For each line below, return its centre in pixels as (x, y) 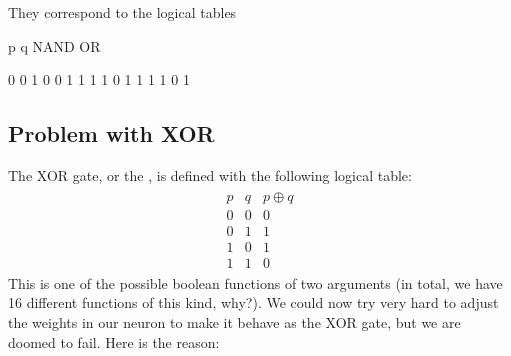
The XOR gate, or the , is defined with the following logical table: (210, 174)
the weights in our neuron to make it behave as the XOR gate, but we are (234, 321)
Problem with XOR (111, 133)
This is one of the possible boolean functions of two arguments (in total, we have (255, 282)
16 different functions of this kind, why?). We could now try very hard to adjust (253, 302)
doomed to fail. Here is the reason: (114, 341)
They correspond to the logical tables (122, 12)
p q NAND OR (54, 45)
